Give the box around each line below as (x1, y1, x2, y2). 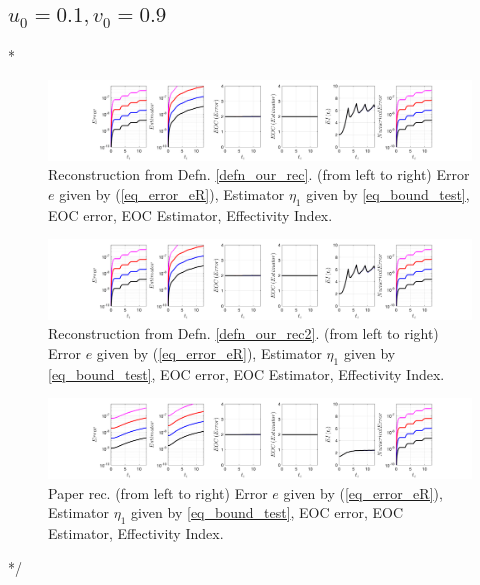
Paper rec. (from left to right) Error (48, 482, 268, 503)
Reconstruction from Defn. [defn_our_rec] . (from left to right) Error (48, 164, 470, 185)
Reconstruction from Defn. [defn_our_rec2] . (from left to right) (48, 323, 439, 344)
